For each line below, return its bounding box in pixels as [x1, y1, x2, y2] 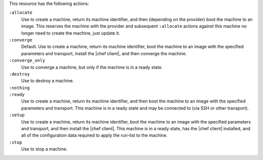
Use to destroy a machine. [21, 78, 74, 84]
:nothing [9, 85, 30, 90]
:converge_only [9, 58, 46, 63]
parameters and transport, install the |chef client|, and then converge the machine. [21, 50, 187, 56]
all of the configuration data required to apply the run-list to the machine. [21, 132, 168, 139]
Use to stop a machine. [21, 146, 68, 152]
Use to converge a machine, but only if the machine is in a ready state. [21, 64, 163, 70]
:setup [9, 112, 25, 118]
